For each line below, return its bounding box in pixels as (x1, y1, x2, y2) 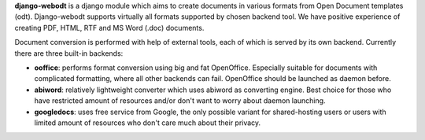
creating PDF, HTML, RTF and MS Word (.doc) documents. (14, 23, 205, 32)
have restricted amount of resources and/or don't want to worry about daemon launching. (34, 96, 326, 105)
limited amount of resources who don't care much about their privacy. (34, 118, 261, 127)
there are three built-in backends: (14, 48, 124, 58)
